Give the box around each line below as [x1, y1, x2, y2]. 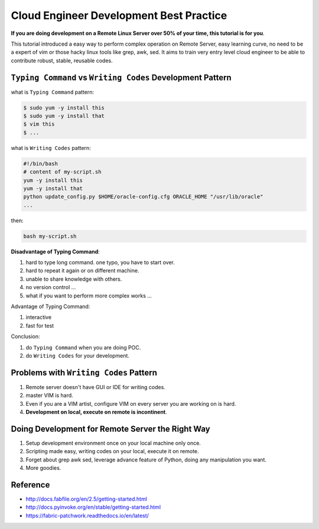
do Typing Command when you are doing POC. [25, 344, 141, 351]
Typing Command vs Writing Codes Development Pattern [11, 72, 232, 82]
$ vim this [23, 121, 55, 127]
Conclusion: [11, 333, 41, 340]
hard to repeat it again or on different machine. [25, 267, 139, 274]
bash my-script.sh [23, 233, 77, 239]
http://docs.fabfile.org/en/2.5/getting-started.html [25, 495, 148, 503]
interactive [25, 314, 52, 321]
